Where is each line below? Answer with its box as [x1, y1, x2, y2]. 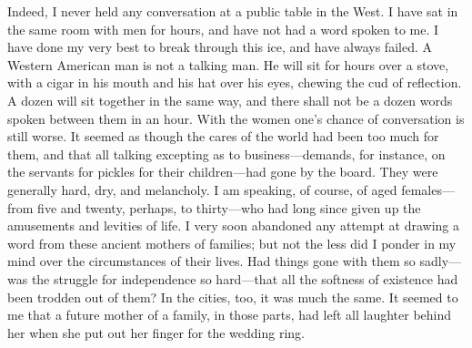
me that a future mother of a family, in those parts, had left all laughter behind [7, 305, 452, 324]
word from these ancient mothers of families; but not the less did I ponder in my [7, 233, 457, 252]
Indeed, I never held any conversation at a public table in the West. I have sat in [7, 2, 458, 20]
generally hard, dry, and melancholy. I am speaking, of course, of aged [7, 179, 397, 199]
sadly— [419, 251, 462, 271]
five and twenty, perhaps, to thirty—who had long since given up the [37, 198, 421, 217]
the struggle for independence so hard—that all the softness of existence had [31, 269, 458, 288]
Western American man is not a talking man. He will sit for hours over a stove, [7, 55, 449, 74]
